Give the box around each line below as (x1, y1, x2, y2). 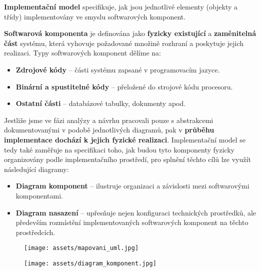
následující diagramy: (4, 163, 69, 174)
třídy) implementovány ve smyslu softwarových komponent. (4, 11, 186, 21)
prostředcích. (15, 226, 55, 237)
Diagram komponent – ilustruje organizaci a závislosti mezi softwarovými (15, 180, 249, 191)
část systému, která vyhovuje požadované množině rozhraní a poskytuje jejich (4, 37, 244, 48)
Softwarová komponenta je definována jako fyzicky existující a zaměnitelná (4, 28, 256, 38)
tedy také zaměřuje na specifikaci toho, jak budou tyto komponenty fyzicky (4, 144, 234, 154)
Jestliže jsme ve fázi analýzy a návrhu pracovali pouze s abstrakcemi (4, 114, 213, 125)
